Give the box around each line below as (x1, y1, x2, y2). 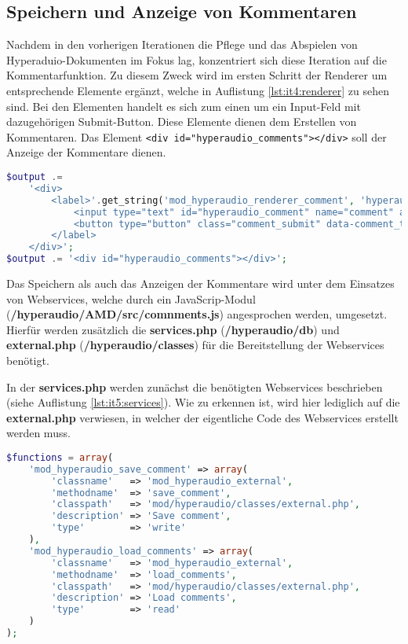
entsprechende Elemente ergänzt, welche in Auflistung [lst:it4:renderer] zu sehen (6, 82, 389, 98)
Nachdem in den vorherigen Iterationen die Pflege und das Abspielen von (6, 36, 358, 53)
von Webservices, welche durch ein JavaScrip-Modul (6, 290, 256, 307)
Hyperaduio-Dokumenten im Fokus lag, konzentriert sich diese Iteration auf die (6, 51, 387, 68)
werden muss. (6, 425, 71, 441)
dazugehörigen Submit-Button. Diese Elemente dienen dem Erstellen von (6, 113, 357, 130)
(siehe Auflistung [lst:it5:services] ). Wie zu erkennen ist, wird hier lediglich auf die (6, 394, 400, 410)
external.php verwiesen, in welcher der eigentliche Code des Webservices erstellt (6, 409, 399, 425)
